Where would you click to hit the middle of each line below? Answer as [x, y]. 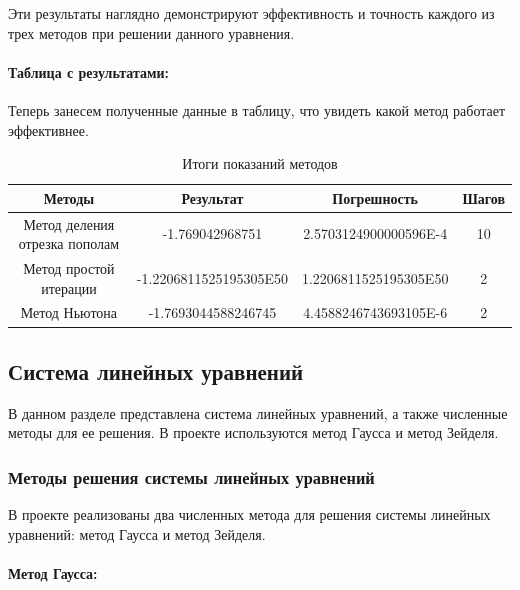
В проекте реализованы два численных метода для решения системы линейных [249, 514]
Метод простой [69, 268]
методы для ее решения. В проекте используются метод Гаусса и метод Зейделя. [253, 432]
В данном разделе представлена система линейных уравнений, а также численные [258, 412]
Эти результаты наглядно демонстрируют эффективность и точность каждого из [251, 13]
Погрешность [375, 197]
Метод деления [69, 223]
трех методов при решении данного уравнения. [151, 32]
